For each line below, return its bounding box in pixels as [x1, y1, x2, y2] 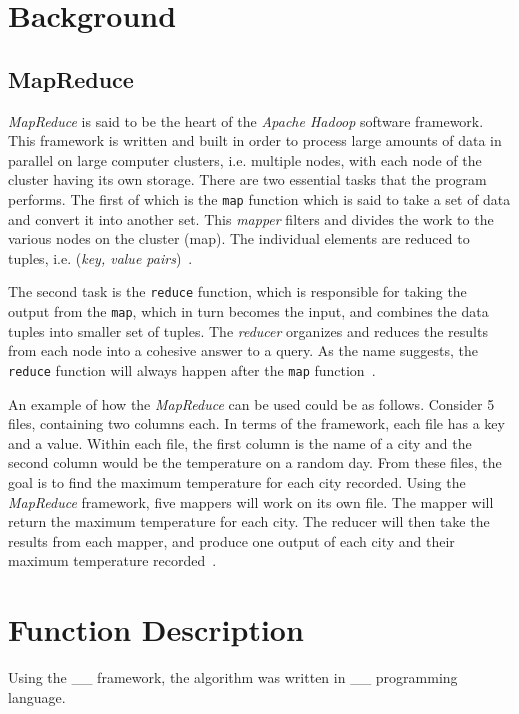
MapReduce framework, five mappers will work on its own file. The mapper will [8, 491, 494, 512]
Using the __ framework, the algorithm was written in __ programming [8, 667, 458, 688]
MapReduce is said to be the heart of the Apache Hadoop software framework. [8, 110, 484, 131]
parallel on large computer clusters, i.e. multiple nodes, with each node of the [8, 149, 482, 170]
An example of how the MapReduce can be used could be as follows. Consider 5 [8, 393, 495, 414]
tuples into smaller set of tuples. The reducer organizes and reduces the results [8, 320, 488, 341]
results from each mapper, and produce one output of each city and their [8, 530, 455, 551]
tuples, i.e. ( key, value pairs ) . [8, 247, 193, 268]
